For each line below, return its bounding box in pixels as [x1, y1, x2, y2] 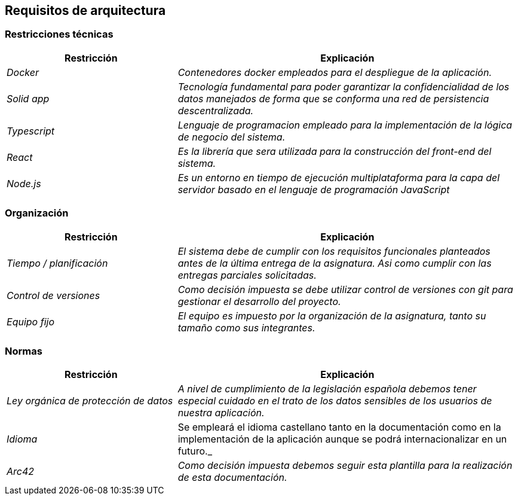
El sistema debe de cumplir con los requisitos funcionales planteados [177, 245, 491, 257]
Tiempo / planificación [7, 257, 108, 269]
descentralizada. [177, 104, 254, 117]
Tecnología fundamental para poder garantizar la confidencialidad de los [177, 80, 510, 93]
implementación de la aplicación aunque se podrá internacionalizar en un [177, 433, 507, 446]
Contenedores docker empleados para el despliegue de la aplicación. [177, 66, 492, 78]
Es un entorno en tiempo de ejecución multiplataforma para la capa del [177, 171, 500, 184]
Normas [5, 344, 42, 357]
